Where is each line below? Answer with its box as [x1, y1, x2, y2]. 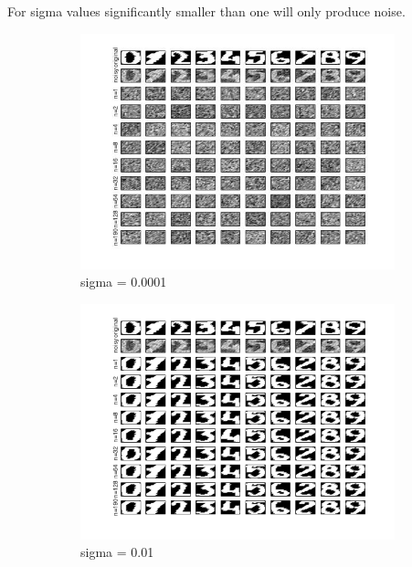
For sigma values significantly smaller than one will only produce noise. [7, 2, 406, 20]
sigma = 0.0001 [80, 272, 167, 291]
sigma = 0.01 [80, 542, 154, 562]
